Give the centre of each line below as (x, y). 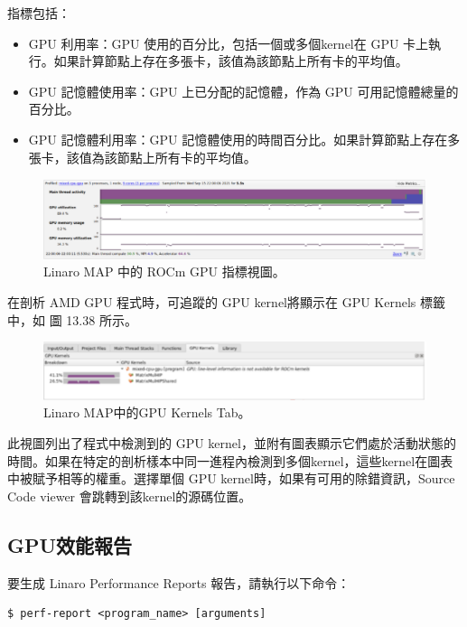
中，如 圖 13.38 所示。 (72, 319)
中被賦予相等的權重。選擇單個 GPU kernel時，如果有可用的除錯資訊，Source (231, 478)
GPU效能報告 (70, 544)
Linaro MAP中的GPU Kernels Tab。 (147, 412)
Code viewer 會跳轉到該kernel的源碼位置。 (130, 496)
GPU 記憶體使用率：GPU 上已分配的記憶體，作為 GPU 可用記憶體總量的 (243, 91)
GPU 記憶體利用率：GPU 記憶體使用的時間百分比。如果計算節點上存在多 (244, 139)
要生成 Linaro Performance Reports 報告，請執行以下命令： (179, 582)
